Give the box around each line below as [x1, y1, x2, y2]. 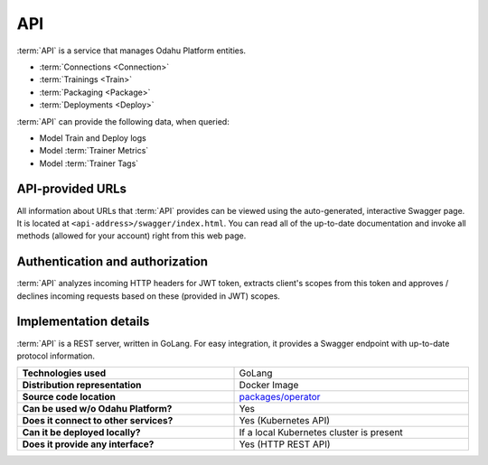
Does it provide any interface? [22, 438, 155, 451]
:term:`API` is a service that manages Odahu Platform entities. [16, 45, 247, 56]
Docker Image [239, 379, 299, 392]
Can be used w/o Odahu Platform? [22, 403, 173, 415]
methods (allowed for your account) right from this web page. [16, 230, 247, 241]
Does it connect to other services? [22, 414, 174, 427]
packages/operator [239, 391, 321, 404]
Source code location [22, 391, 117, 404]
